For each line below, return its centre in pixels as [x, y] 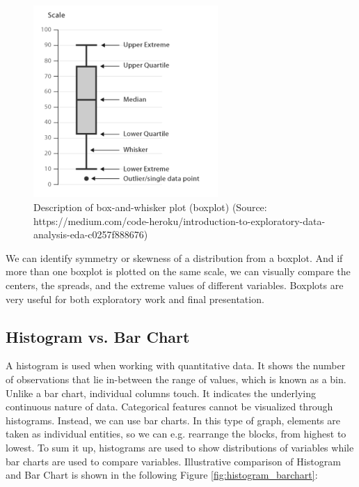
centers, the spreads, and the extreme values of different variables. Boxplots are [175, 285]
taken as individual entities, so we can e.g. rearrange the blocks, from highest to [176, 434]
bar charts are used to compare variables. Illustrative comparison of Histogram [173, 461]
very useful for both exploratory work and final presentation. [135, 299]
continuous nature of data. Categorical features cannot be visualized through [169, 407]
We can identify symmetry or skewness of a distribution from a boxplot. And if [174, 257]
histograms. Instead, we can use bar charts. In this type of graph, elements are [173, 420]
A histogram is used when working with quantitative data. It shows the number [176, 365]
